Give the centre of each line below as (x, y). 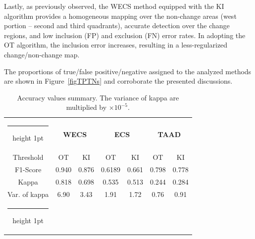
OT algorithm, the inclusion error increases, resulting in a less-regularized (116, 45)
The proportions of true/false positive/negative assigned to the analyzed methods (128, 71)
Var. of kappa (28, 194)
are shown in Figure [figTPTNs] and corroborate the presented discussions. (118, 81)
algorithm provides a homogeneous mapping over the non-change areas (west (120, 16)
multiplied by (86, 107)
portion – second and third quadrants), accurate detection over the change (117, 25)
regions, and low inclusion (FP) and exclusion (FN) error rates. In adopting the (125, 35)
